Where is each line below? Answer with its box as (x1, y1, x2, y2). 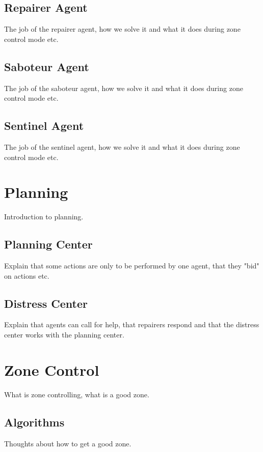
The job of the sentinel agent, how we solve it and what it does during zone (4, 141, 240, 152)
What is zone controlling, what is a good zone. (4, 389, 149, 399)
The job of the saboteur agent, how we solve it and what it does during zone (4, 82, 243, 93)
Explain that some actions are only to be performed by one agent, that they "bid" (4, 260, 259, 271)
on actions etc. (4, 270, 49, 281)
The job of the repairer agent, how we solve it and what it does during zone (4, 24, 241, 34)
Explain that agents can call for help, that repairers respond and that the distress (4, 319, 259, 330)
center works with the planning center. (4, 329, 124, 340)
